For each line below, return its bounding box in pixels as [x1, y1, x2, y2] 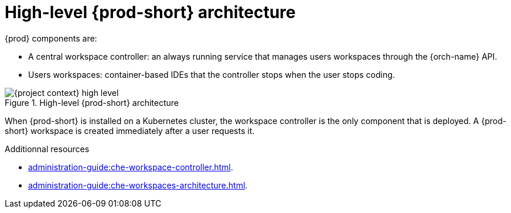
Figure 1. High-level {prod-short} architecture [5, 97, 179, 108]
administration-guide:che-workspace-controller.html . [28, 162, 233, 172]
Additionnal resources [5, 143, 90, 154]
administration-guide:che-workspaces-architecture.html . [28, 180, 248, 190]
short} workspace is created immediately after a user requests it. [5, 125, 255, 136]
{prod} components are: [5, 33, 97, 43]
